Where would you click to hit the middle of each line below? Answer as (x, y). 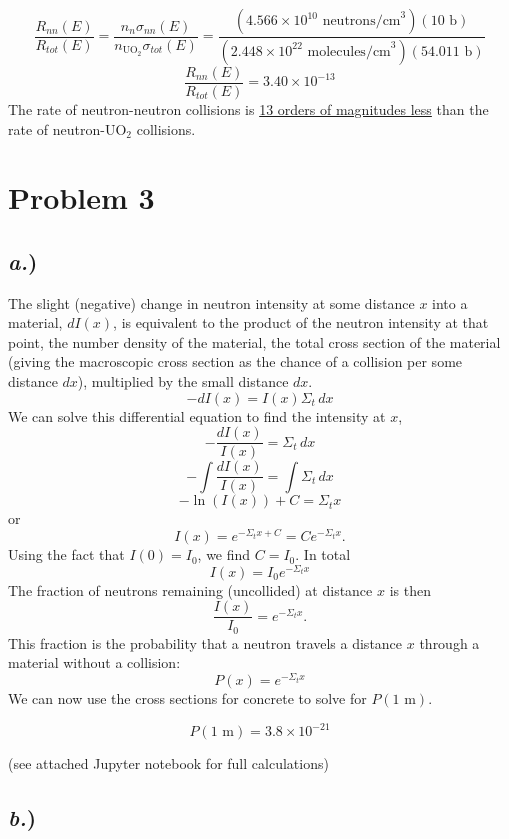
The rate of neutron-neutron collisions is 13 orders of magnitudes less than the (248, 108)
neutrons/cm (361, 21)
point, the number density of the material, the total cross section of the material (254, 341)
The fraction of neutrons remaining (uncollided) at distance (190, 589)
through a (449, 642)
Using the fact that (66, 554)
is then (410, 589)
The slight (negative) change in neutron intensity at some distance (211, 302)
